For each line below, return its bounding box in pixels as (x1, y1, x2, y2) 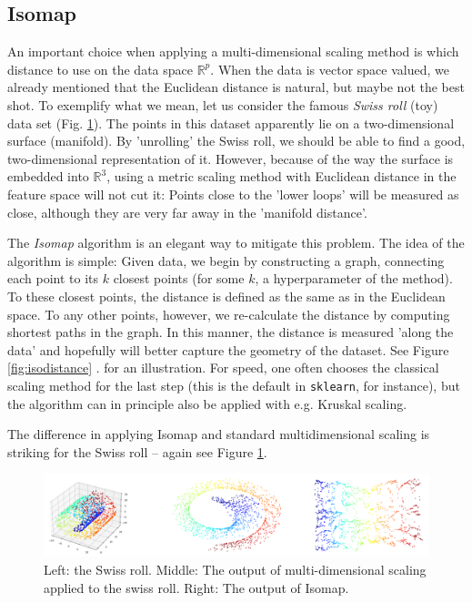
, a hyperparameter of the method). (255, 269, 453, 288)
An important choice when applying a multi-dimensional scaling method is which (7, 42, 459, 61)
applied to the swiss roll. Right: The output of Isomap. (44, 577, 349, 597)
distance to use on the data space (7, 59, 193, 78)
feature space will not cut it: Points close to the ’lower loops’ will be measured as (7, 184, 459, 203)
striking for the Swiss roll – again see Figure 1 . (7, 442, 267, 461)
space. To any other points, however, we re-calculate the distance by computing (7, 304, 450, 323)
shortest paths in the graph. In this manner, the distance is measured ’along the (7, 322, 454, 342)
